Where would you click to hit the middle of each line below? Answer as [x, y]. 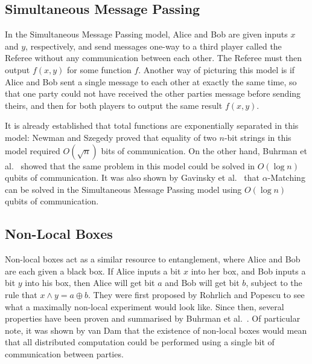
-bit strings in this [258, 137]
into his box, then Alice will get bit [90, 283]
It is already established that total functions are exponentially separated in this [152, 125]
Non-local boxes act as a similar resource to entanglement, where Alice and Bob [153, 259]
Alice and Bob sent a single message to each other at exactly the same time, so [151, 81]
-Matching [286, 177]
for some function [99, 69]
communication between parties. [64, 353]
